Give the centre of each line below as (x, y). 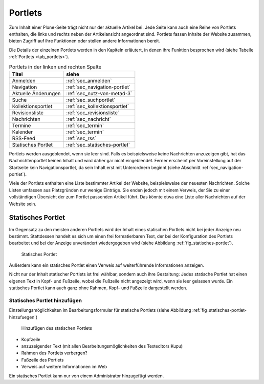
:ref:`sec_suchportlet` (91, 100)
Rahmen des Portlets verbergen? (54, 353)
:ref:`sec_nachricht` (89, 119)
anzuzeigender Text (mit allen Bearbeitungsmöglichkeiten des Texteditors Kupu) (102, 346)
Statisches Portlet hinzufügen (45, 300)
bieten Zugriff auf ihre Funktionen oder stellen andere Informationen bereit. (85, 41)
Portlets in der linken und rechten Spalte (55, 67)
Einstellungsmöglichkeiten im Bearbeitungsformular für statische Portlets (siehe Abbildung (100, 310)
